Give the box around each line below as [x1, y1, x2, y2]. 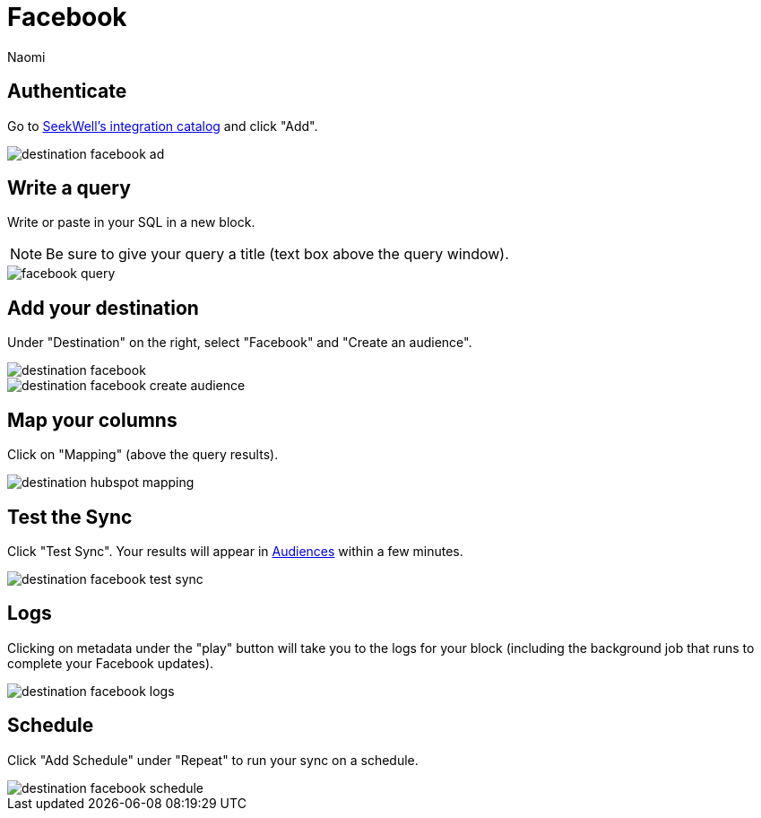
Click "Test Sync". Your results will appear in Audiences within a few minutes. [7, 543, 463, 559]
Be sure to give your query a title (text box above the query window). [46, 245, 509, 264]
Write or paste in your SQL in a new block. [7, 214, 255, 231]
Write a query [7, 177, 131, 200]
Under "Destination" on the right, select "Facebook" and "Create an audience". [7, 335, 472, 351]
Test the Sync [7, 505, 133, 528]
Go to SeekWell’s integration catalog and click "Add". [7, 117, 318, 134]
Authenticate [7, 80, 127, 103]
